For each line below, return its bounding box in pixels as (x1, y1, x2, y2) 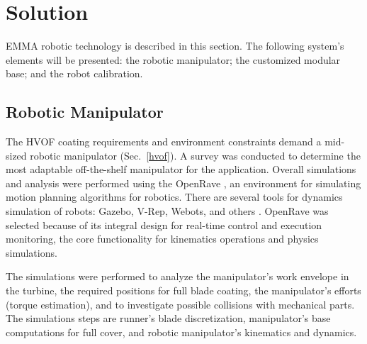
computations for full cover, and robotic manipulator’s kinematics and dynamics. (6, 324, 357, 339)
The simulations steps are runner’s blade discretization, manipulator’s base (6, 311, 331, 326)
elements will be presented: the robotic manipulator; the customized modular (6, 52, 341, 67)
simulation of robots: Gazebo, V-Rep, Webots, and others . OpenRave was (6, 204, 329, 218)
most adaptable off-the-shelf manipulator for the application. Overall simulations (6, 162, 356, 177)
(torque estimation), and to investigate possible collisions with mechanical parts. (6, 296, 355, 311)
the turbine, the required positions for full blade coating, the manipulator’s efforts (6, 283, 361, 298)
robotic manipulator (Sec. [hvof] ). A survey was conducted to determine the (30, 148, 361, 162)
